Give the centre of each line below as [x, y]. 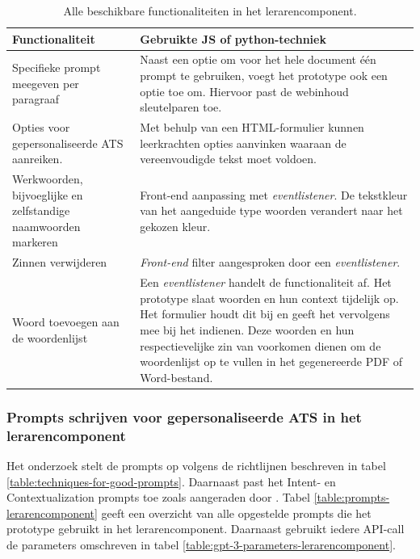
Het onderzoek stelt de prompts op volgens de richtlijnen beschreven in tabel [196, 465]
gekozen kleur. [175, 226]
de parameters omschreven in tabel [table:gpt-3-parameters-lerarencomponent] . [201, 544]
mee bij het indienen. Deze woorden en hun [247, 329]
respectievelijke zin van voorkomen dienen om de [260, 345]
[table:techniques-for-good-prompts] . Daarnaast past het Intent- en [171, 481]
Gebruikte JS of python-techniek [233, 38]
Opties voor [41, 127]
